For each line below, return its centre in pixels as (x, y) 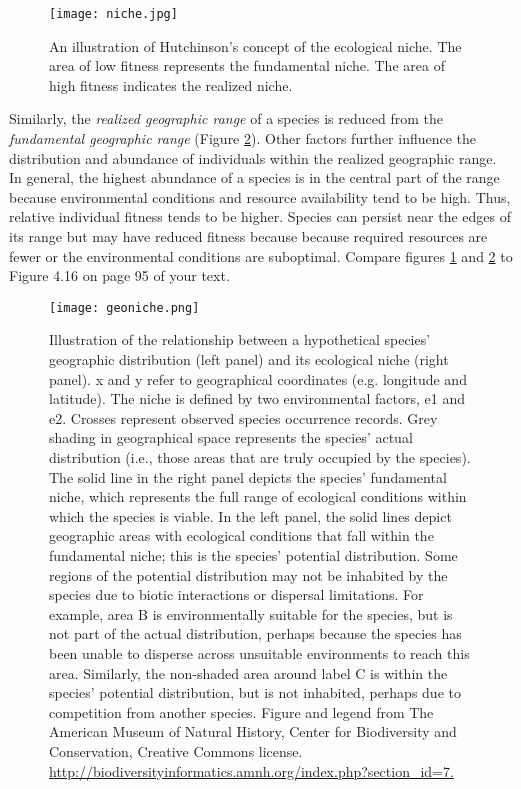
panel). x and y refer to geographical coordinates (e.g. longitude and (258, 378)
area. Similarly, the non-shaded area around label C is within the (248, 672)
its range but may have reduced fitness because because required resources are (248, 236)
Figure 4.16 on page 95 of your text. (119, 275)
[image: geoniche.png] (124, 307)
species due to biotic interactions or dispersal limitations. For (236, 594)
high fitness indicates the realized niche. (171, 84)
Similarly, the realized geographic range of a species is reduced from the (226, 118)
